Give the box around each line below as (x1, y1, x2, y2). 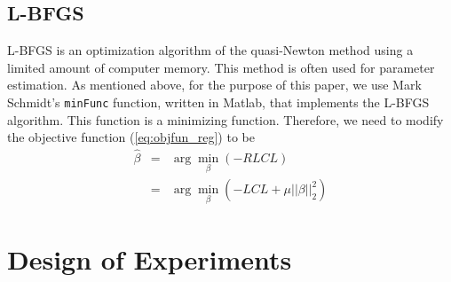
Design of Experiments (7, 240, 292, 277)
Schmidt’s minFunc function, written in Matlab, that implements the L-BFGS (7, 92, 430, 111)
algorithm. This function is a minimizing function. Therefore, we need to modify (7, 110, 444, 129)
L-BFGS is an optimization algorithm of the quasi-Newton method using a (7, 41, 414, 59)
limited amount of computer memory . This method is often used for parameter (7, 58, 435, 76)
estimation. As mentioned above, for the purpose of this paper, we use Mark (7, 75, 422, 94)
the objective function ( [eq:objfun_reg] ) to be (7, 128, 255, 146)
